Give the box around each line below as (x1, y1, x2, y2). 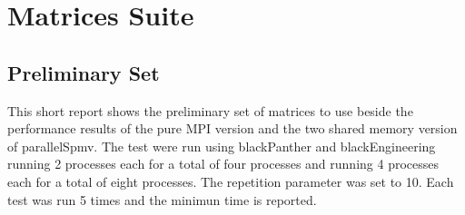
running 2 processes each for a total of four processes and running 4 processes (7, 154, 440, 173)
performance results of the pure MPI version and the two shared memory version (7, 119, 458, 138)
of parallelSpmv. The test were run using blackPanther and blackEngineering (7, 136, 436, 155)
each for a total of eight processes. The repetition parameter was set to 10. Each (7, 171, 454, 191)
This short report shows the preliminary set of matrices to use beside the (7, 101, 413, 120)
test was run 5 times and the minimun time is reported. (7, 190, 317, 209)
